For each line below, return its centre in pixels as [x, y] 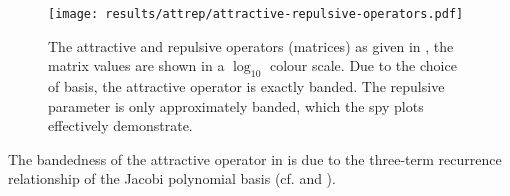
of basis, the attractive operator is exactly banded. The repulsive [246, 86]
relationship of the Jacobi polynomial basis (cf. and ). [172, 178]
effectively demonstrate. [120, 125]
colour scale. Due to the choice [363, 65]
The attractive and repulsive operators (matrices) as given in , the [251, 45]
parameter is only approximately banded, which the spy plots [236, 105]
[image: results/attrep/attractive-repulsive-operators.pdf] [256, 14]
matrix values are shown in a [136, 65]
